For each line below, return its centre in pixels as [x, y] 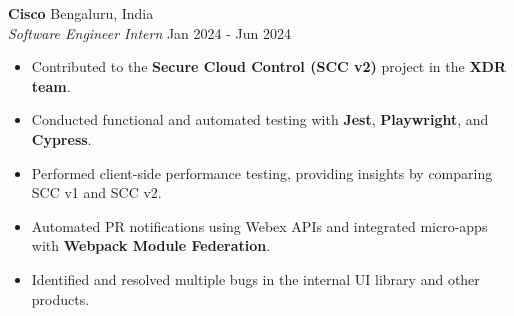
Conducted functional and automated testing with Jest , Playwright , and [260, 119]
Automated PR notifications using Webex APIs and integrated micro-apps [259, 225]
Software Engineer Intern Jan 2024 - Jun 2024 [149, 32]
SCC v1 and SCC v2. [96, 192]
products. [60, 298]
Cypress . [61, 138]
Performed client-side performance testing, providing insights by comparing [262, 172]
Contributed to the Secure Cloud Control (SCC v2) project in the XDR [269, 66]
